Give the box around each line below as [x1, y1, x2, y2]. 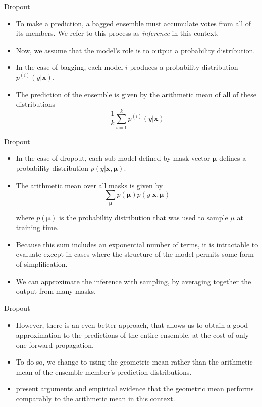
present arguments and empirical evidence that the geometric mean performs [16, 383, 254, 394]
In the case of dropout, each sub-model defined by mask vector [16, 153, 211, 163]
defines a [219, 153, 246, 163]
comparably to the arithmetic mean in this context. [16, 393, 175, 403]
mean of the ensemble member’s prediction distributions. [16, 366, 192, 377]
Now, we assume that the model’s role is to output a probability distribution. [16, 44, 255, 55]
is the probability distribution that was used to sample [59, 212, 228, 222]
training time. [16, 222, 59, 233]
